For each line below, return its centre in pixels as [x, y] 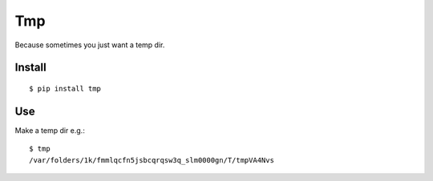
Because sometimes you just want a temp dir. [90, 45]
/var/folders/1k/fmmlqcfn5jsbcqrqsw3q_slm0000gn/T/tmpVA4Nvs [152, 160]
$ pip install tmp [65, 88]
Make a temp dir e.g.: [50, 130]
